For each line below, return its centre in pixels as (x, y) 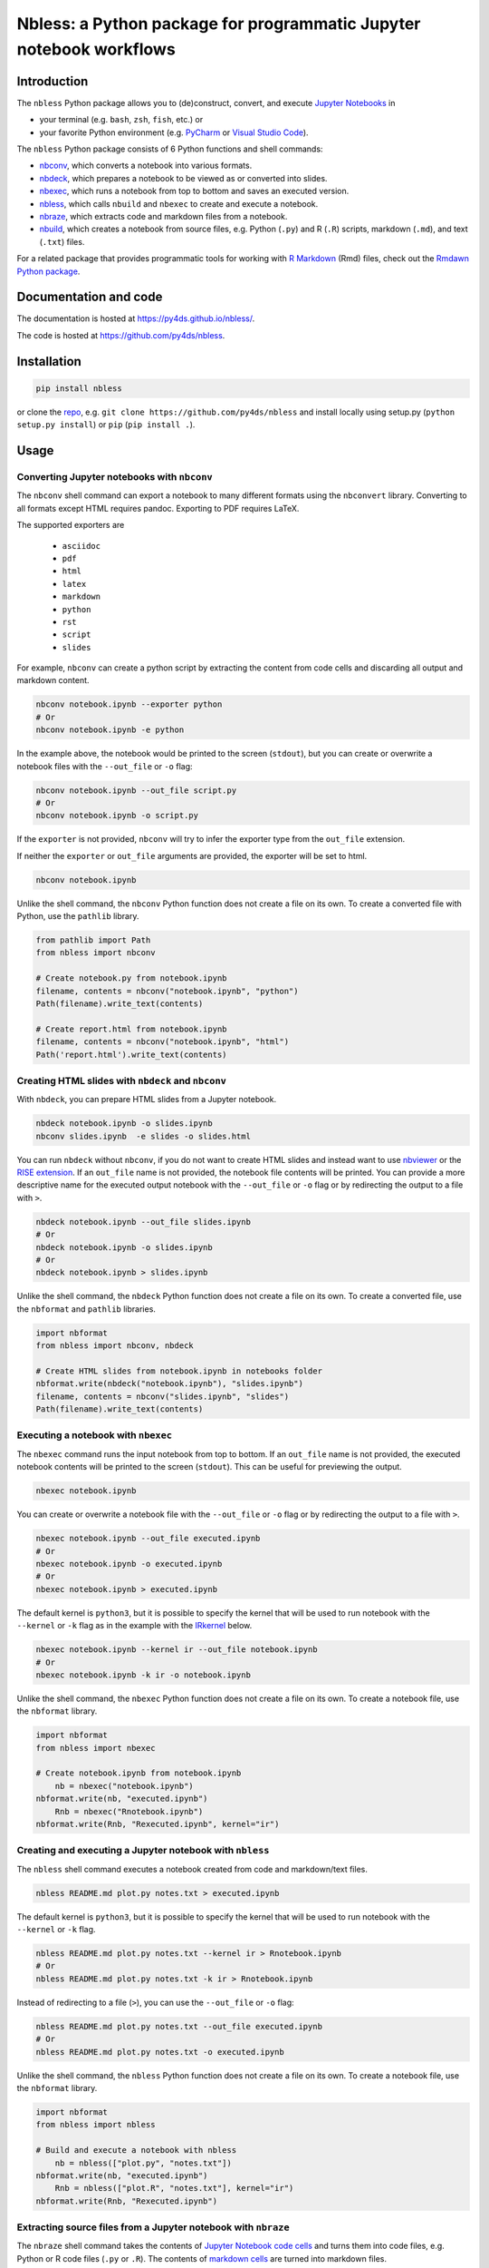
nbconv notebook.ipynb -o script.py (117, 816)
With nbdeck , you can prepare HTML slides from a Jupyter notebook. (147, 1100)
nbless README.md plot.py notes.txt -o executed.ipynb (160, 2052)
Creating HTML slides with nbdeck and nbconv (121, 1080)
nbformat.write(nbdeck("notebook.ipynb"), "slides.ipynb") (169, 1384)
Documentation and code (90, 297)
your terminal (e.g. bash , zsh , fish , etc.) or (121, 120)
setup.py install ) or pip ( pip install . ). (106, 425)
